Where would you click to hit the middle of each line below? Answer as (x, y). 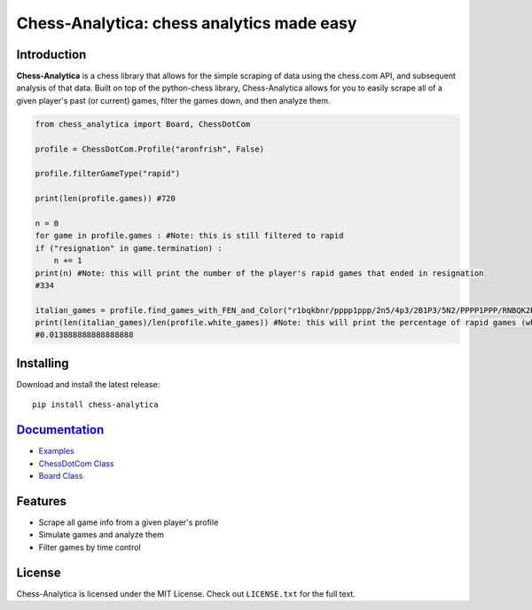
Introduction (51, 55)
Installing (43, 363)
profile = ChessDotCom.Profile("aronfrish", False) (150, 149)
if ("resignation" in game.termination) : (129, 248)
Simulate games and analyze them (101, 535)
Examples (56, 451)
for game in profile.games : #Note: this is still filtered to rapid (189, 236)
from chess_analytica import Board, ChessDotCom (143, 124)
